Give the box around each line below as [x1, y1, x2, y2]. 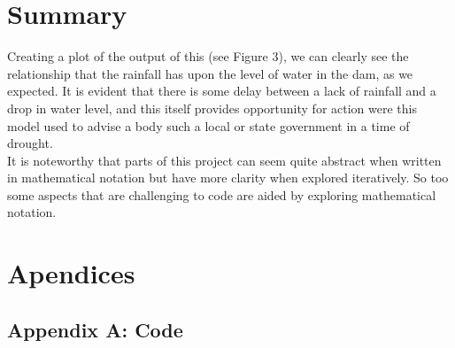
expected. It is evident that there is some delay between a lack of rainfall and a [7, 81, 436, 100]
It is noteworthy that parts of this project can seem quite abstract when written [7, 151, 442, 169]
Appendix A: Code [7, 315, 183, 343]
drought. [7, 134, 53, 152]
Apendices [7, 255, 135, 291]
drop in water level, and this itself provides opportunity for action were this [7, 98, 417, 117]
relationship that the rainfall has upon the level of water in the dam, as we [7, 64, 413, 82]
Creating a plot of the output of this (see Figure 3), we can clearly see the [7, 47, 409, 66]
